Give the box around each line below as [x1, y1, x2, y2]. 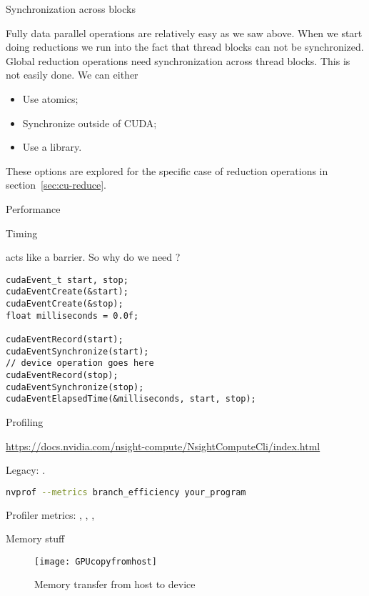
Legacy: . [6, 462, 46, 477]
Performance [6, 201, 61, 216]
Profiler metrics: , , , [6, 507, 95, 522]
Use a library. [22, 139, 82, 154]
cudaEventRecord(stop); [6, 369, 118, 380]
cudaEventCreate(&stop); [6, 299, 123, 309]
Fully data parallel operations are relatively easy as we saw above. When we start [6, 25, 363, 40]
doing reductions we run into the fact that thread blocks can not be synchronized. [6, 39, 364, 54]
